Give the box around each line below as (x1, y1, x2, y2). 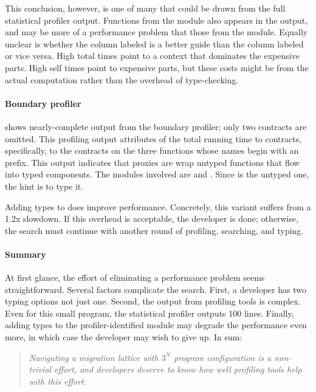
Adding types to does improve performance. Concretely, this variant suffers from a (5, 200, 311, 213)
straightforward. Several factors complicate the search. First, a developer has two (5, 283, 306, 295)
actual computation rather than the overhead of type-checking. (5, 73, 239, 86)
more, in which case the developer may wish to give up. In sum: (5, 331, 242, 343)
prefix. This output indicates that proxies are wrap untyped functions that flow (5, 156, 300, 168)
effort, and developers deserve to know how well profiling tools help (54, 363, 302, 376)
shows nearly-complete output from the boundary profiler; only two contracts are (5, 120, 307, 132)
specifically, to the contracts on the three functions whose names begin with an (5, 144, 299, 157)
